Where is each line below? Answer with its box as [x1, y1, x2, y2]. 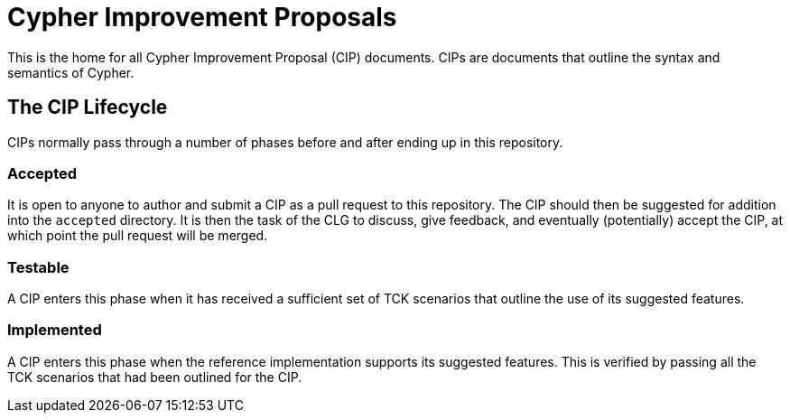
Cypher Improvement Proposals [7, 2, 397, 33]
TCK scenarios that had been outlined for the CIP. [7, 369, 302, 385]
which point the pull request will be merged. [7, 228, 268, 244]
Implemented [7, 321, 102, 340]
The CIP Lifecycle [7, 96, 168, 119]
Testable [7, 257, 70, 276]
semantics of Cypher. [7, 64, 135, 80]
